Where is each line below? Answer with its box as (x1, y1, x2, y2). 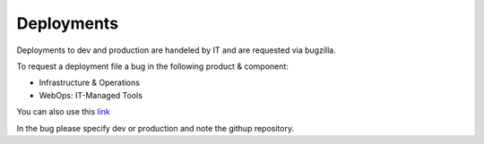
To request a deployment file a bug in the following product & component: (16, 61, 289, 72)
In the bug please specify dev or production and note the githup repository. (16, 123, 295, 133)
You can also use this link (16, 106, 111, 117)
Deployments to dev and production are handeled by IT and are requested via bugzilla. (16, 45, 336, 55)
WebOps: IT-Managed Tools (39, 89, 143, 100)
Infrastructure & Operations (39, 77, 141, 89)
